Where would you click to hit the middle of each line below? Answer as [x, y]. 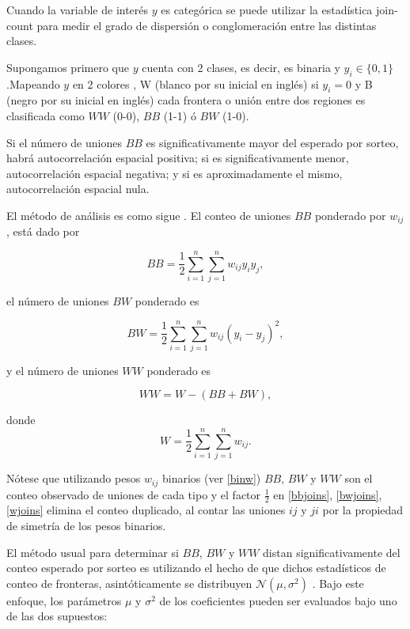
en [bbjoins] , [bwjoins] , [328, 494]
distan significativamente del [332, 552]
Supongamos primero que [68, 67]
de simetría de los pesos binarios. [86, 526]
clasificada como [46, 115]
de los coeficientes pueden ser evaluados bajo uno [278, 600]
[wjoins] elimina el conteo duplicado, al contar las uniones [146, 510]
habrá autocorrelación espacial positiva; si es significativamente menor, [178, 158]
